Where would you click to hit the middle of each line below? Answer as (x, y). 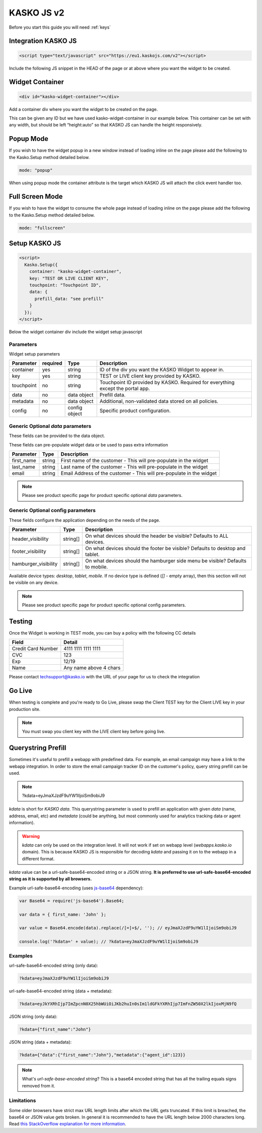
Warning (31, 836)
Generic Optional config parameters (52, 511)
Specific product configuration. (135, 411)
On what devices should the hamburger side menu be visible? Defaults (166, 561)
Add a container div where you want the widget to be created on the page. (83, 109)
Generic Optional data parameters (50, 426)
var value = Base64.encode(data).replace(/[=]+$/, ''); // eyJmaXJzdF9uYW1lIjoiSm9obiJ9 (128, 928)
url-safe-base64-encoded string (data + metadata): (61, 991)
